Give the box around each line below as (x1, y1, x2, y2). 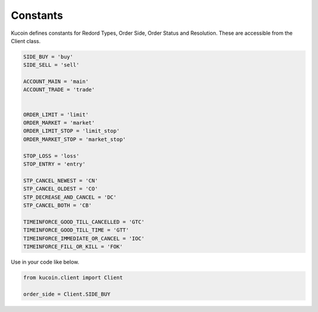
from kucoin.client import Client (23, 274, 123, 281)
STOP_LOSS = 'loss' (23, 152, 79, 159)
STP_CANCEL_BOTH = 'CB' (23, 202, 92, 209)
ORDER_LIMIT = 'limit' (23, 111, 89, 118)
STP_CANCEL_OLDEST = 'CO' (23, 186, 98, 192)
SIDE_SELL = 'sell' (23, 62, 79, 68)
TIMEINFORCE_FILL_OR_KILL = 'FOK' (23, 243, 123, 250)
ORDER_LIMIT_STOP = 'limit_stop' (23, 127, 120, 134)
